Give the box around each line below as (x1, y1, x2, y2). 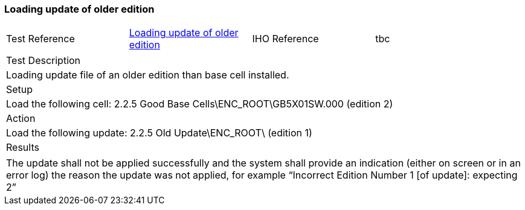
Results (6, 141, 39, 154)
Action (6, 112, 36, 125)
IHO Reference (252, 33, 319, 45)
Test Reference (6, 33, 75, 45)
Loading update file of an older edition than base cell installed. (6, 69, 289, 81)
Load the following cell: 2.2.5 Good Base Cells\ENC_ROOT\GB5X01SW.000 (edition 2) (6, 98, 393, 110)
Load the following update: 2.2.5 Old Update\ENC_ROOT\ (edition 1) (6, 127, 312, 139)
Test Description (6, 54, 81, 67)
